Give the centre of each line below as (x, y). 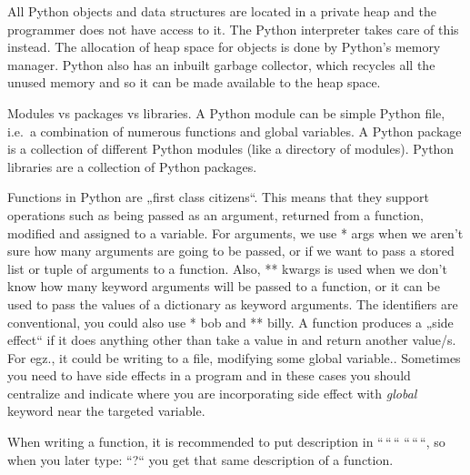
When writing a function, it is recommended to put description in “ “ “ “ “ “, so (226, 442)
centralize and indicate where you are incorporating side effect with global (212, 393)
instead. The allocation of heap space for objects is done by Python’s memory (224, 47)
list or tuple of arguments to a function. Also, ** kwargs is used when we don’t (227, 268)
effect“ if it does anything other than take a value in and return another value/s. (232, 340)
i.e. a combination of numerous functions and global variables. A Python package (235, 131)
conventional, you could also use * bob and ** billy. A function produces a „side (230, 322)
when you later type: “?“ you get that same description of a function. (200, 459)
